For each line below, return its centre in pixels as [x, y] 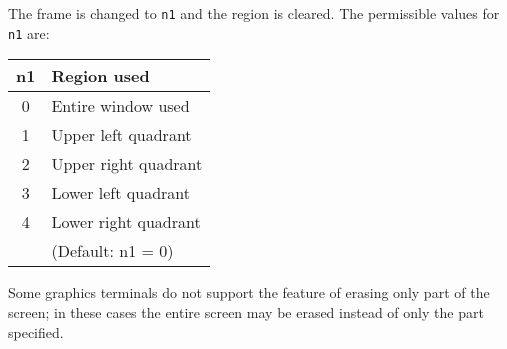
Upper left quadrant [121, 135]
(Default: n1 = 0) [112, 251]
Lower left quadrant [120, 193]
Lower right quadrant [126, 222]
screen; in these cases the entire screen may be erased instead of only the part [246, 311]
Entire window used [120, 106]
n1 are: [29, 32]
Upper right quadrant [127, 164]
